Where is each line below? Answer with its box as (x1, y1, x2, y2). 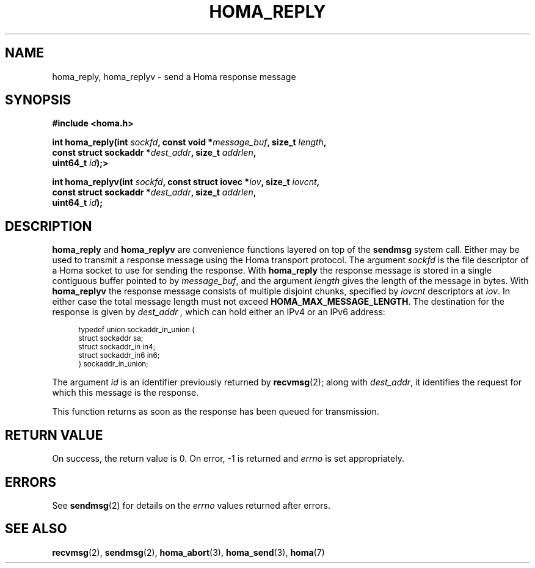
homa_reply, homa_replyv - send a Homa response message (52, 71, 296, 82)
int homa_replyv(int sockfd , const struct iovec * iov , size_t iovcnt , (52, 177, 320, 188)
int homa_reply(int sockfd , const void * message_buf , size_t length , (52, 137, 327, 148)
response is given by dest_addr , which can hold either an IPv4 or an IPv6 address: (52, 307, 385, 318)
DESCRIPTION (5, 218, 92, 234)
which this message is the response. (52, 387, 199, 398)
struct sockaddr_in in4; (78, 343, 156, 352)
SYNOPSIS (5, 92, 71, 108)
